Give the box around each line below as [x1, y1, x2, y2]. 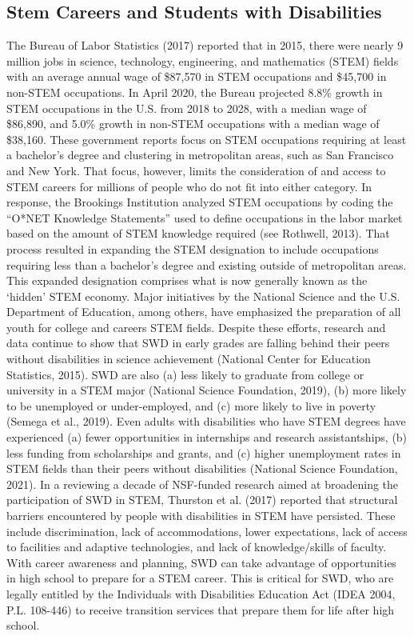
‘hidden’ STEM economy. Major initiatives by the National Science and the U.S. [6, 287, 400, 304]
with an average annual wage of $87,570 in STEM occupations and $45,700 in [6, 68, 387, 85]
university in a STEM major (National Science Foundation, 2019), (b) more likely [6, 382, 407, 398]
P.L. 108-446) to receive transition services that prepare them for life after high [6, 601, 395, 618]
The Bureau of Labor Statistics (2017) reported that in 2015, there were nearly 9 [6, 37, 404, 54]
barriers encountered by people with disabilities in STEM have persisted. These [6, 507, 396, 524]
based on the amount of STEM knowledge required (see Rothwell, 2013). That [6, 225, 390, 242]
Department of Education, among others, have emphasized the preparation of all [6, 303, 401, 320]
